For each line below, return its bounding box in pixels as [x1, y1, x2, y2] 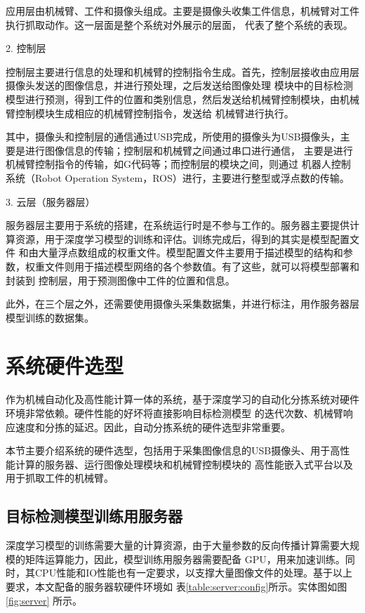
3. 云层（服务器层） [6, 194, 95, 209]
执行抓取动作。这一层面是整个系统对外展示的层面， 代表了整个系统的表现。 [6, 17, 353, 32]
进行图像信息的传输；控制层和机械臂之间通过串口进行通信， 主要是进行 [25, 143, 353, 157]
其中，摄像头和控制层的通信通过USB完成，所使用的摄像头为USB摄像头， [6, 129, 340, 144]
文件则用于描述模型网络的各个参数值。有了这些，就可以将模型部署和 [44, 258, 359, 273]
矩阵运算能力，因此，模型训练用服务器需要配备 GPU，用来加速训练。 [25, 551, 345, 566]
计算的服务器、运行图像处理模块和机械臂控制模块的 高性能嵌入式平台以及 [15, 456, 353, 471]
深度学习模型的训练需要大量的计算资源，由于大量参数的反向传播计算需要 [6, 538, 340, 553]
